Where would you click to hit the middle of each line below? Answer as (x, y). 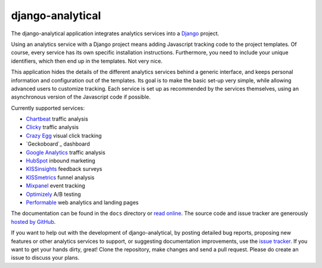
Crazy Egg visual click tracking (64, 135)
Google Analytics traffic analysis (66, 152)
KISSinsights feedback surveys (64, 169)
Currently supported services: (48, 108)
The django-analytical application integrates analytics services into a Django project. (115, 33)
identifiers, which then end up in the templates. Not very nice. (87, 61)
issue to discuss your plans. (45, 258)
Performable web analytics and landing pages (82, 202)
